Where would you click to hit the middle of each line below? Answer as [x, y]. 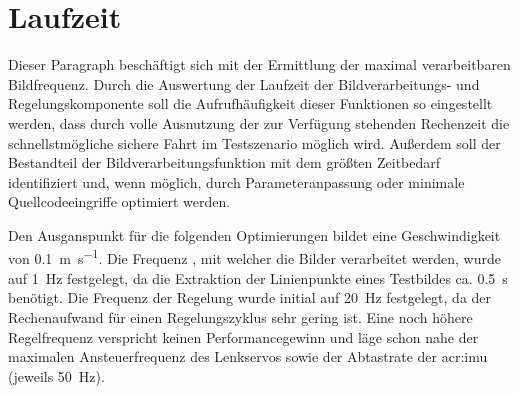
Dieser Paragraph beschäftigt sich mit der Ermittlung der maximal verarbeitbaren [259, 64]
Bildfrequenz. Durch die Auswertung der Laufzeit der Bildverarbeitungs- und [244, 83]
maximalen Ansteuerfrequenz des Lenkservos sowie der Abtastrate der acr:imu [248, 356]
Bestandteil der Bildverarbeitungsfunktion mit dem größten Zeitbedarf [224, 162]
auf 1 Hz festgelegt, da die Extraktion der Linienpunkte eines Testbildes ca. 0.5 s [258, 277]
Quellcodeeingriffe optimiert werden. [119, 201]
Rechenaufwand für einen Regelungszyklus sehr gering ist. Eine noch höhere [240, 316]
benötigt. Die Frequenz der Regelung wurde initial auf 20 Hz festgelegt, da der [250, 297]
